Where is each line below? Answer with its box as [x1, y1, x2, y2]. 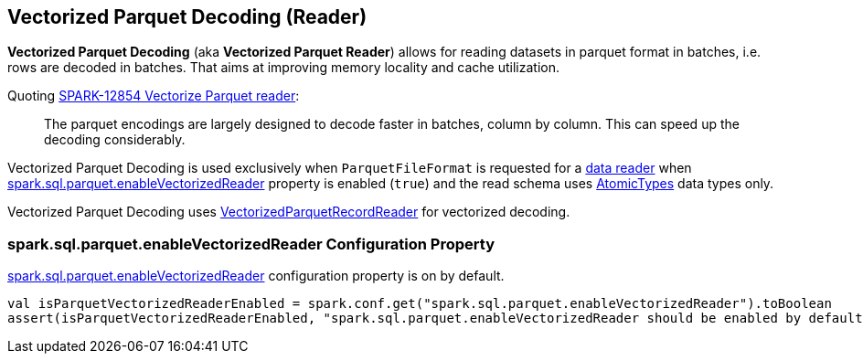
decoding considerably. [44, 132, 186, 148]
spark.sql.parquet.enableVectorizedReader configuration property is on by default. [7, 268, 505, 284]
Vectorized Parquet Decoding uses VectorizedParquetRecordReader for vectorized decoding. [7, 204, 570, 220]
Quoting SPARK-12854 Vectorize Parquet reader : [7, 88, 300, 104]
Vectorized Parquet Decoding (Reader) [7, 5, 368, 28]
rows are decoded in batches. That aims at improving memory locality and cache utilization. [7, 59, 560, 76]
